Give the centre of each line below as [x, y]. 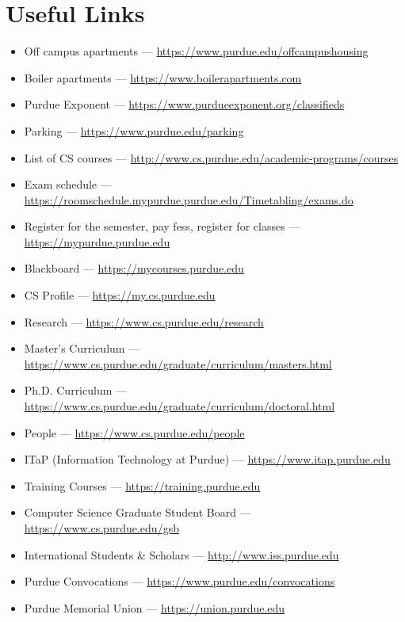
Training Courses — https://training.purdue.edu [142, 485]
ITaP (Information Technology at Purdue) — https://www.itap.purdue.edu [207, 459]
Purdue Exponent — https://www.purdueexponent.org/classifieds [184, 104]
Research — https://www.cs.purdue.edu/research [144, 321]
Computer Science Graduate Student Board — [138, 512]
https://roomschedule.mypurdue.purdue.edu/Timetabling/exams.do [189, 199]
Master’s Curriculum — [82, 348]
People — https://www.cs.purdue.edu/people [134, 432]
